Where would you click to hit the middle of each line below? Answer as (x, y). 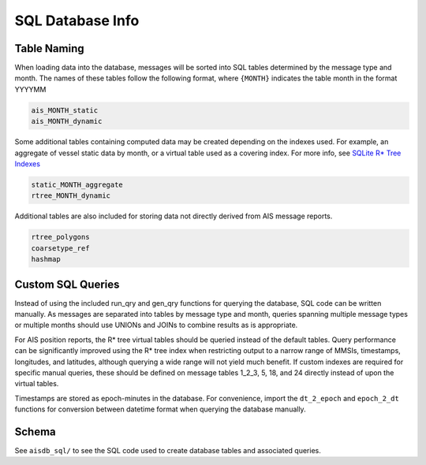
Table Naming (49, 48)
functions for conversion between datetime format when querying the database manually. (161, 409)
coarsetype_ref (60, 248)
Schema (35, 432)
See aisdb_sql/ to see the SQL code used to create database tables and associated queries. (168, 451)
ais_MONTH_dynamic (67, 121)
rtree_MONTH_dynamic (71, 196)
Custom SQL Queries (67, 284)
